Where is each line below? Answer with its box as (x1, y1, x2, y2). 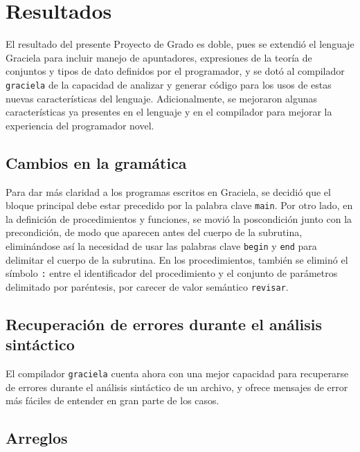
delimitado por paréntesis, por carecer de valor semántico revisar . (6, 279, 289, 293)
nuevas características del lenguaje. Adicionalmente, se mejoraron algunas (6, 91, 318, 105)
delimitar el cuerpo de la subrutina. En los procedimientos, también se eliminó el (6, 252, 348, 266)
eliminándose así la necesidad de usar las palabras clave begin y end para (6, 238, 317, 253)
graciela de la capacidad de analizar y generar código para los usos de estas (6, 77, 332, 91)
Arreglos (6, 427, 68, 449)
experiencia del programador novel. (6, 118, 154, 132)
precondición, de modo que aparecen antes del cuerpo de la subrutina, (6, 225, 303, 239)
